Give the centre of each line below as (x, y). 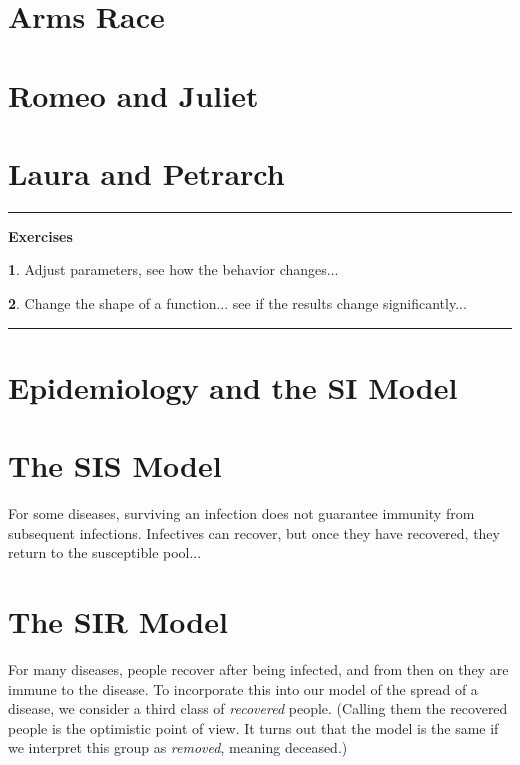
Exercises (40, 235)
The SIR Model (118, 621)
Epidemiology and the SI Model (233, 386)
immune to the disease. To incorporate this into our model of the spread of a (243, 688)
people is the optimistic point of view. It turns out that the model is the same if (253, 727)
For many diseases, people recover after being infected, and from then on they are (258, 669)
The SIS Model (115, 465)
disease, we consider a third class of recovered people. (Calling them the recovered (258, 708)
